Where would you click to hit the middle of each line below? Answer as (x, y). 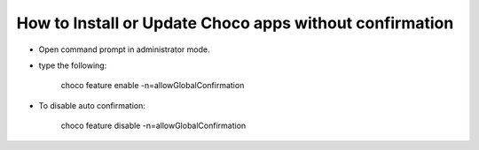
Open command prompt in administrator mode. (124, 49)
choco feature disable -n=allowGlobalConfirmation (153, 126)
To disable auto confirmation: (92, 105)
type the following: (73, 65)
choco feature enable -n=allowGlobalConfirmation (153, 86)
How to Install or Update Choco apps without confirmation (235, 23)
